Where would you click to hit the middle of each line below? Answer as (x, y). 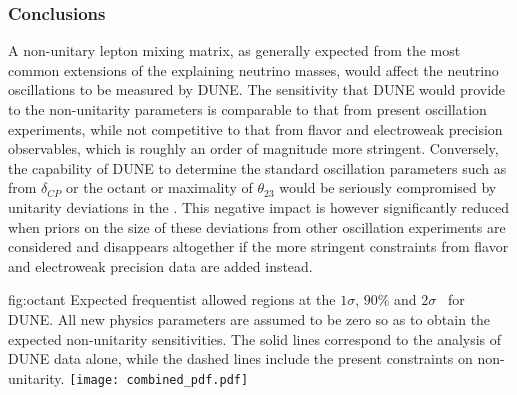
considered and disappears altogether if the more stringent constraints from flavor (258, 246)
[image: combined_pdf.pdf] (159, 379)
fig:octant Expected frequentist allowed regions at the (172, 299)
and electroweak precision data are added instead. (160, 265)
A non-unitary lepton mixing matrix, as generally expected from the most (234, 50)
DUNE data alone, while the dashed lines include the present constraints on (240, 358)
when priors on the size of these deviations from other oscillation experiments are (257, 226)
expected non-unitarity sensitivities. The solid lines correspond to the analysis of (255, 338)
